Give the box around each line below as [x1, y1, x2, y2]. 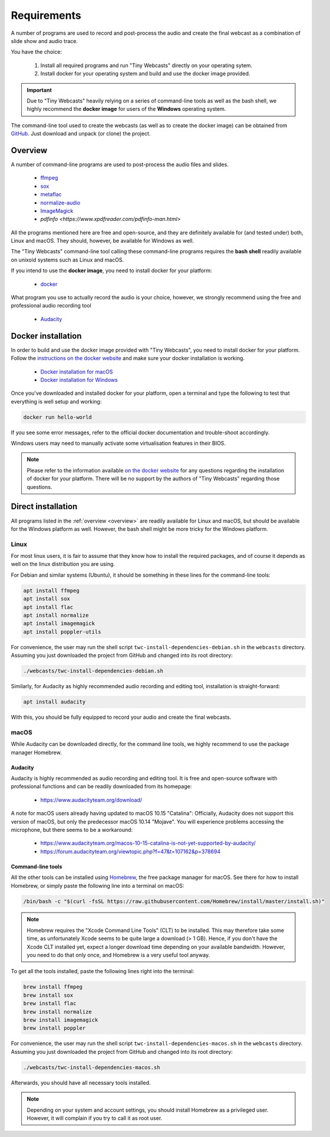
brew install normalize [23, 1008, 93, 1015]
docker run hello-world [23, 414, 93, 421]
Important [27, 86, 52, 94]
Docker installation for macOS [40, 368, 113, 375]
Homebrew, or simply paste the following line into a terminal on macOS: [11, 882, 184, 889]
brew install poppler [23, 1025, 86, 1032]
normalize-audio [40, 199, 81, 206]
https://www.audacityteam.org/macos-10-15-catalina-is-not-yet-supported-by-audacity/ [40, 839, 256, 847]
